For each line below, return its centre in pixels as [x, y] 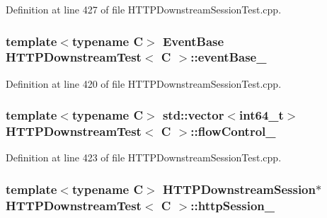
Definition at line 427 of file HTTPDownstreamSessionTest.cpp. [144, 9]
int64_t [262, 115]
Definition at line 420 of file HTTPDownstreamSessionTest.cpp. [144, 83]
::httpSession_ [233, 205]
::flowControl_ [233, 131]
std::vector [193, 115]
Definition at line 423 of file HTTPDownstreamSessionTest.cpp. [144, 157]
